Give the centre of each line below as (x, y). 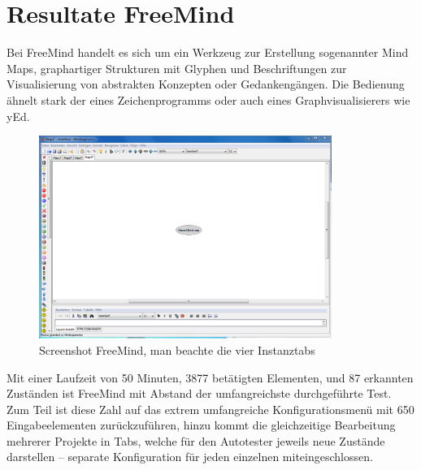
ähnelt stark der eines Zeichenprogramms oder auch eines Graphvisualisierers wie (208, 99)
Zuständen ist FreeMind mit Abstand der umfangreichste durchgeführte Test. (199, 393)
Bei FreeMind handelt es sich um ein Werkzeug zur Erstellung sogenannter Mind (208, 52)
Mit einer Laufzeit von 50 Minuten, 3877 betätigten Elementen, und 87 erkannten (210, 377)
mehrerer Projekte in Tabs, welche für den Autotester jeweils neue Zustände (196, 440)
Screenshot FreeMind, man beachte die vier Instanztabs (177, 349)
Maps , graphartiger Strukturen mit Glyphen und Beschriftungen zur (177, 68)
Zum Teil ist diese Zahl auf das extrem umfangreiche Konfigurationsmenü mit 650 (210, 409)
